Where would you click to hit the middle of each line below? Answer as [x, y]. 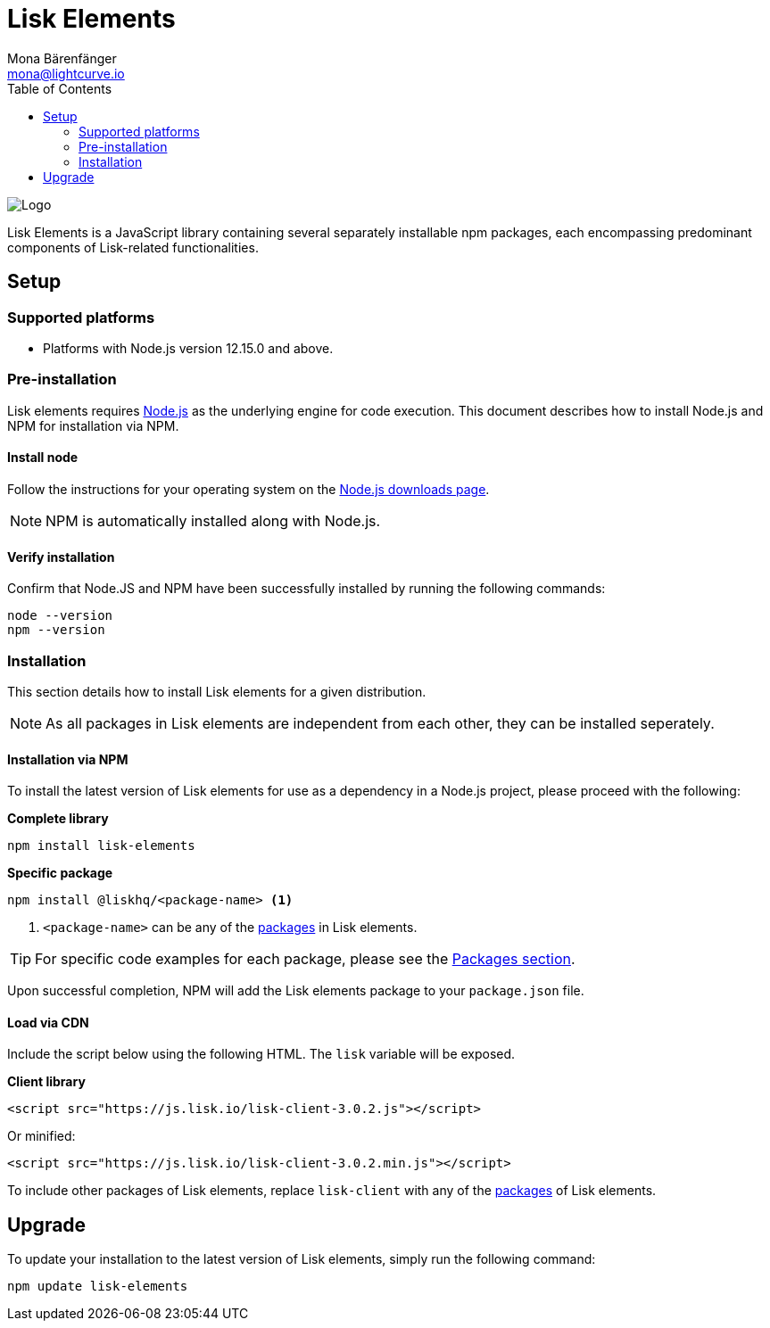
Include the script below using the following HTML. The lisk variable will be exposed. [261, 1054]
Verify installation [61, 557]
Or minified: [41, 1136]
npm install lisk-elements [101, 846]
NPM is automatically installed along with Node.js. [213, 520]
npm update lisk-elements [98, 1287]
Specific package [60, 873]
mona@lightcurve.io [66, 73]
